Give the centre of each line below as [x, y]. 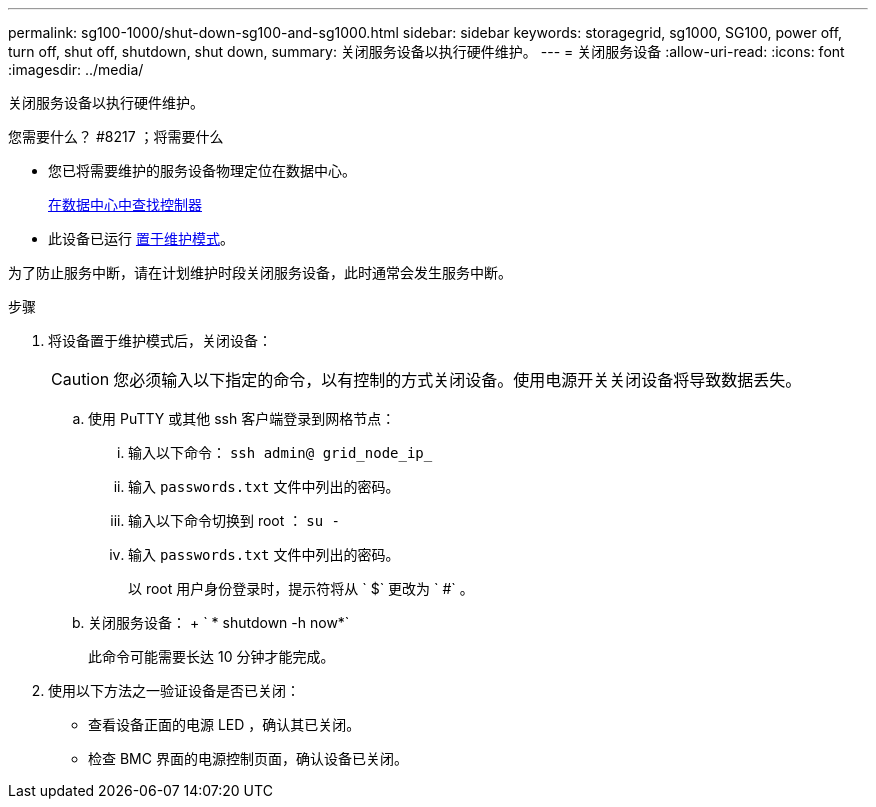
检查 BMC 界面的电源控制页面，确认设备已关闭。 [248, 758]
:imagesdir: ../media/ [76, 69]
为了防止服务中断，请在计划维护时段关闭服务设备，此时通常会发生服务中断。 [260, 272]
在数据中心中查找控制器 [125, 204]
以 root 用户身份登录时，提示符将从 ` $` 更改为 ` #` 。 [301, 588]
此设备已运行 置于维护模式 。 [141, 238]
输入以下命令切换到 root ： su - [234, 520]
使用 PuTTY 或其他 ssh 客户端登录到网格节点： [242, 418]
